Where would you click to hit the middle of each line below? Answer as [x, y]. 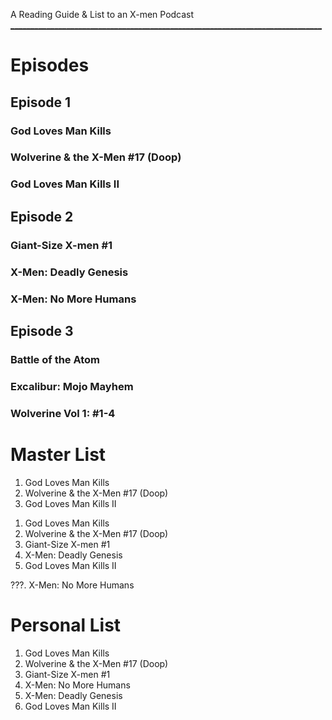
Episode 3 [42, 330]
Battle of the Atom [55, 359]
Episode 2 [42, 216]
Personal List [66, 625]
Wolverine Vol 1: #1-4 [63, 413]
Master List [58, 454]
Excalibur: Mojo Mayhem [72, 386]
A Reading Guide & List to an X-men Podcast [102, 14]
